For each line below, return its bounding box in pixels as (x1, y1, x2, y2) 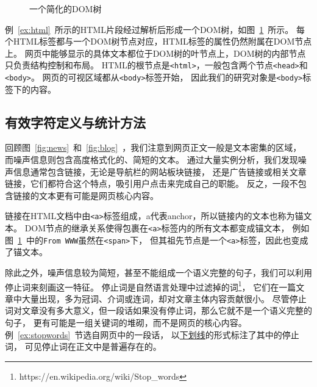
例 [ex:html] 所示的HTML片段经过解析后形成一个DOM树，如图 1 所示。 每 (5, 23, 305, 35)
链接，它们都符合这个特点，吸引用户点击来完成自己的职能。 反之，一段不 (5, 177, 298, 190)
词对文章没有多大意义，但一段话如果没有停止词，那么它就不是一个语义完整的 (5, 304, 312, 317)
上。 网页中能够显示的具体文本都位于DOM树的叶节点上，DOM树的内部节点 (5, 46, 306, 59)
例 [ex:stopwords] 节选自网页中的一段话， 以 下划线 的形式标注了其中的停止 (5, 328, 299, 341)
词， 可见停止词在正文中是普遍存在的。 (5, 340, 162, 353)
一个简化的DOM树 (29, 2, 102, 15)
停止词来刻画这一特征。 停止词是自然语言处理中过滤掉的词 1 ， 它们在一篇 (5, 278, 296, 293)
